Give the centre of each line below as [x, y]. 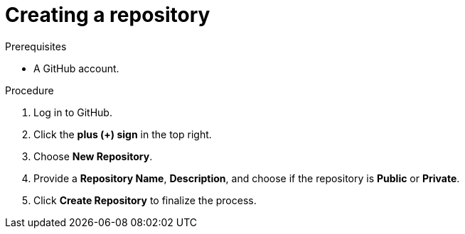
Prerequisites [36, 46]
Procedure [30, 90]
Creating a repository [108, 15]
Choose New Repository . [93, 156]
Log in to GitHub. [73, 112]
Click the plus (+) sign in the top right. [123, 134]
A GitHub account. [76, 68]
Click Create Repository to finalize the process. [145, 200]
